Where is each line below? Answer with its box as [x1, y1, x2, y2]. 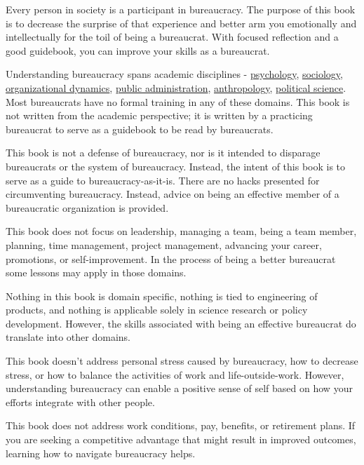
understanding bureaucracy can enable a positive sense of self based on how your [6, 381, 353, 396]
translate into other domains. [6, 330, 130, 344]
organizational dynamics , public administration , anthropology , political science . [6, 80, 346, 95]
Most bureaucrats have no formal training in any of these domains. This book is [6, 94, 350, 109]
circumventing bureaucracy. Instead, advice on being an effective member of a [6, 187, 339, 201]
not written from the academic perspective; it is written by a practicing [6, 108, 313, 123]
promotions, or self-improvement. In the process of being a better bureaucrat [6, 251, 336, 266]
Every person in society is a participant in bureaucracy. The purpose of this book [6, 2, 356, 16]
